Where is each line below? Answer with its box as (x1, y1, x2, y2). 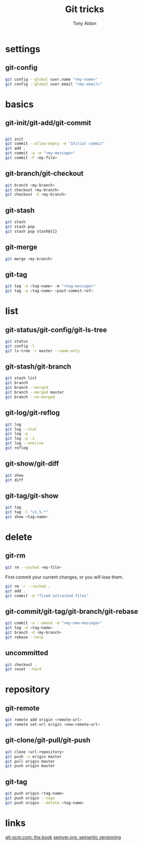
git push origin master (5, 764, 55, 769)
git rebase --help (5, 635, 44, 640)
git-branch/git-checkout (5, 169, 84, 178)
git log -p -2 (5, 436, 35, 441)
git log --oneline (5, 441, 44, 446)
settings (5, 43, 40, 55)
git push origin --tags (5, 795, 55, 800)
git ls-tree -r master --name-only (5, 348, 80, 353)
